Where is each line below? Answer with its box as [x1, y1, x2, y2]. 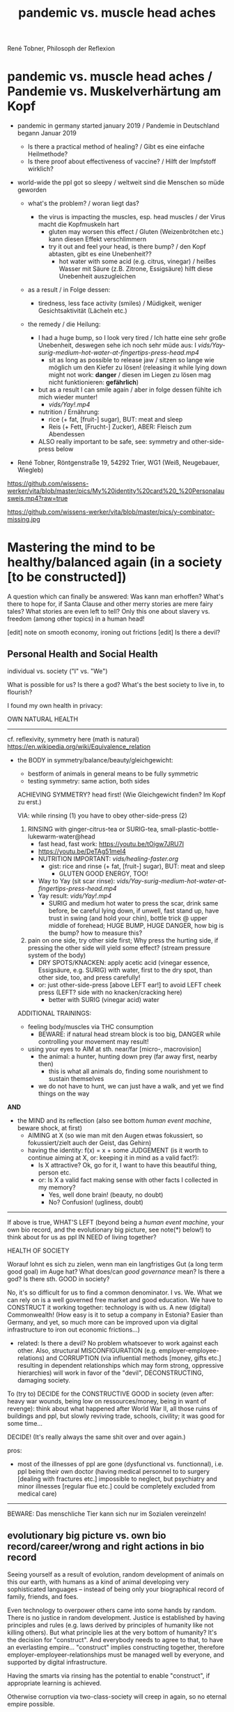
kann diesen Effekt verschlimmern [48, 235, 147, 244]
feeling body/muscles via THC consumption [27, 1022, 154, 1031]
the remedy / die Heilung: [27, 320, 101, 329]
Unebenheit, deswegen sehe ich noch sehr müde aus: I [38, 341, 197, 350]
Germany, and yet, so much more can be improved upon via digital [7, 1318, 198, 1326]
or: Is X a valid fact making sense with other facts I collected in [38, 1175, 218, 1184]
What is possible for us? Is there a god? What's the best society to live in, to [7, 680, 225, 688]
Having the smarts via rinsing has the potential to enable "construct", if [7, 1671, 210, 1680]
